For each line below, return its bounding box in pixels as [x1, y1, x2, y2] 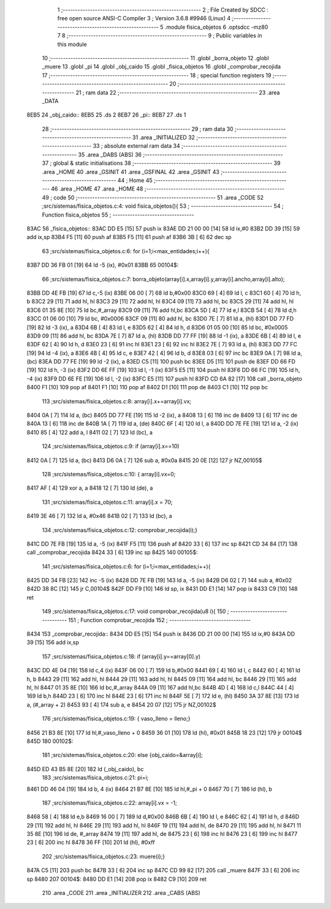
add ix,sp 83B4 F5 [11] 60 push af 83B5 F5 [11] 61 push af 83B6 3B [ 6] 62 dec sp [26, 234, 232, 241]
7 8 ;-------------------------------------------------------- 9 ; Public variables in [57, 32, 262, 39]
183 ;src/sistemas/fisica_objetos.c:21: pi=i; [42, 774, 149, 782]
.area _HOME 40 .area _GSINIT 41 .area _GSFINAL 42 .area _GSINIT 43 [42, 168, 220, 175]
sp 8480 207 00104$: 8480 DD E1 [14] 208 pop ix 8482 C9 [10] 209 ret [26, 875, 207, 883]
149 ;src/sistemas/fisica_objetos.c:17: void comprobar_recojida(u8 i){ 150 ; [42, 607, 229, 615]
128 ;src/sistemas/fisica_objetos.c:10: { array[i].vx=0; [42, 470, 176, 477]
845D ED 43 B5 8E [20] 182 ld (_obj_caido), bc [26, 765, 144, 772]
